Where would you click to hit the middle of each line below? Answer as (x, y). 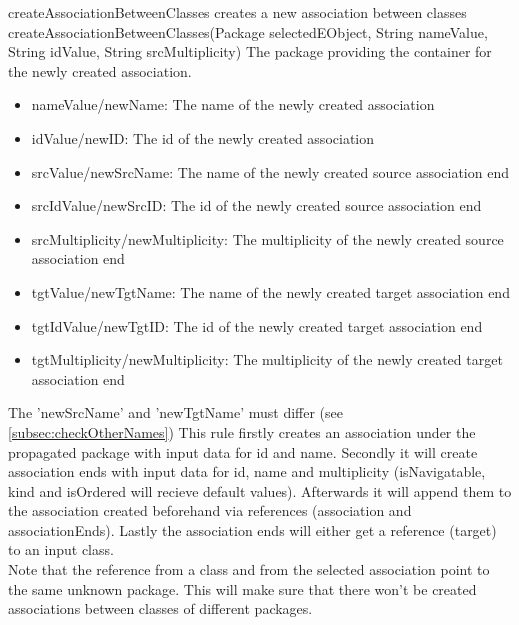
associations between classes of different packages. (160, 608)
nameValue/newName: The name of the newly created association (233, 104)
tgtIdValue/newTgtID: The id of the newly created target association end (257, 325)
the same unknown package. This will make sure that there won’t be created (242, 588)
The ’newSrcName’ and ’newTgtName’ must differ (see (176, 412)
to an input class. (61, 549)
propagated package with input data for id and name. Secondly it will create (243, 451)
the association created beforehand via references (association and (210, 510)
